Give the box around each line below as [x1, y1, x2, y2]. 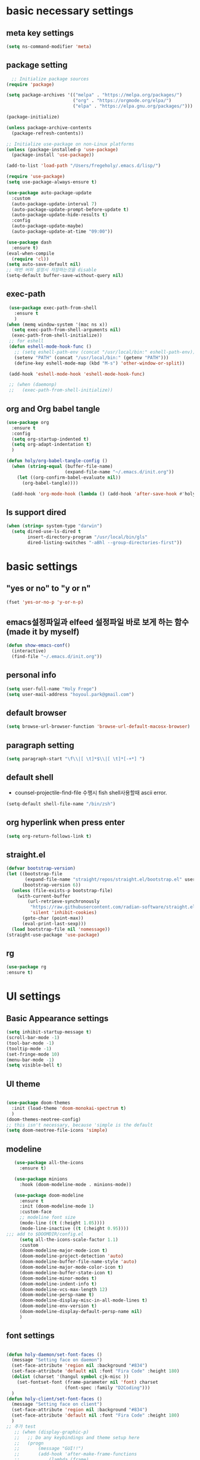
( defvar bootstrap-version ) [6, 865, 76, 872]
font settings [6, 1331, 55, 1341]
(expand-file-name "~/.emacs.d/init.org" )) [64, 469, 174, 475]
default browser [6, 708, 67, 718]
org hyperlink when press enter [6, 818, 125, 828]
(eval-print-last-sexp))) [21, 921, 86, 926]
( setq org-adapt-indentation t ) [11, 442, 92, 448]
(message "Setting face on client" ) [11, 1401, 102, 1408]
